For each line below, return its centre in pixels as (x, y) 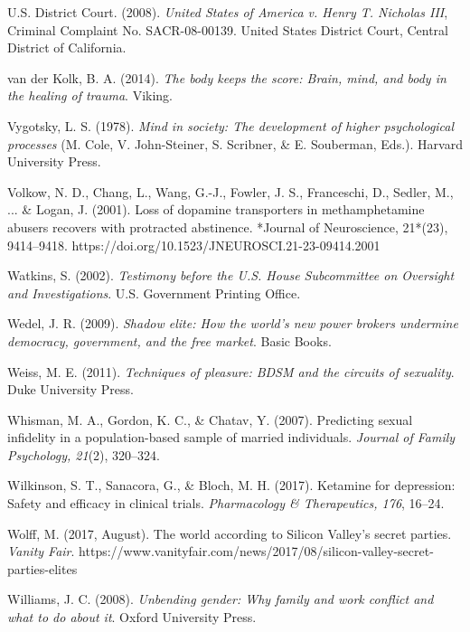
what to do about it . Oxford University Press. (132, 617)
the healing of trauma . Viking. (90, 95)
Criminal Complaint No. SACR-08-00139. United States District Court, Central (228, 29)
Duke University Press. (70, 389)
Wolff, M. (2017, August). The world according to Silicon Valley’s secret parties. (230, 533)
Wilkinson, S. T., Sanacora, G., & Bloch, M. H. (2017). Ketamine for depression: (231, 485)
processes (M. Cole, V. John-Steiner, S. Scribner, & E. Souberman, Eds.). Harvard (235, 143)
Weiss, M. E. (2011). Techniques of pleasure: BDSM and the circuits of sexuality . (231, 371)
